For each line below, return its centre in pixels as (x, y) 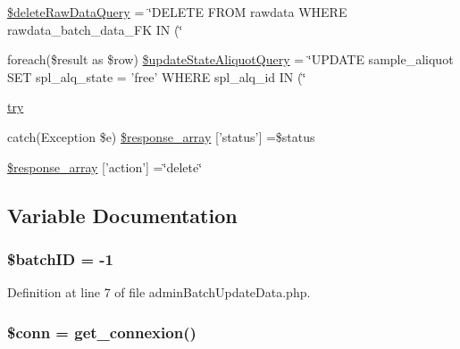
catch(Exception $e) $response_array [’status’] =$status (161, 136)
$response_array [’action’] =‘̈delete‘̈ (105, 166)
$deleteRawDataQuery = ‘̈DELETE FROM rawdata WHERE (177, 12)
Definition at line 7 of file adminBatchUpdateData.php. (159, 292)
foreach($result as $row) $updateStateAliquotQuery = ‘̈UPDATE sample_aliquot (230, 59)
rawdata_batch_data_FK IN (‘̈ (95, 29)
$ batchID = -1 (61, 258)
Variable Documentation (122, 215)
